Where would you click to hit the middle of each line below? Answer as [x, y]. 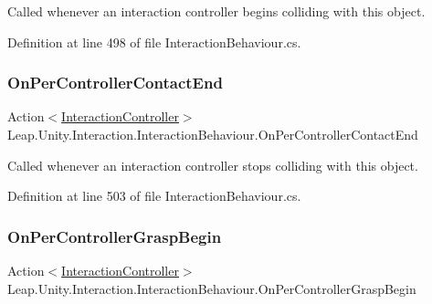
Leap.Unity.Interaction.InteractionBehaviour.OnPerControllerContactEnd [213, 134]
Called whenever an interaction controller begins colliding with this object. [216, 11]
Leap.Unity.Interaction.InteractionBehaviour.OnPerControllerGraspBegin [212, 288]
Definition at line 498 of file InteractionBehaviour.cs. [154, 42]
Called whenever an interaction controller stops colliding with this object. [213, 165]
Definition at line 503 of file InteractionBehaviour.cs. [154, 196]
